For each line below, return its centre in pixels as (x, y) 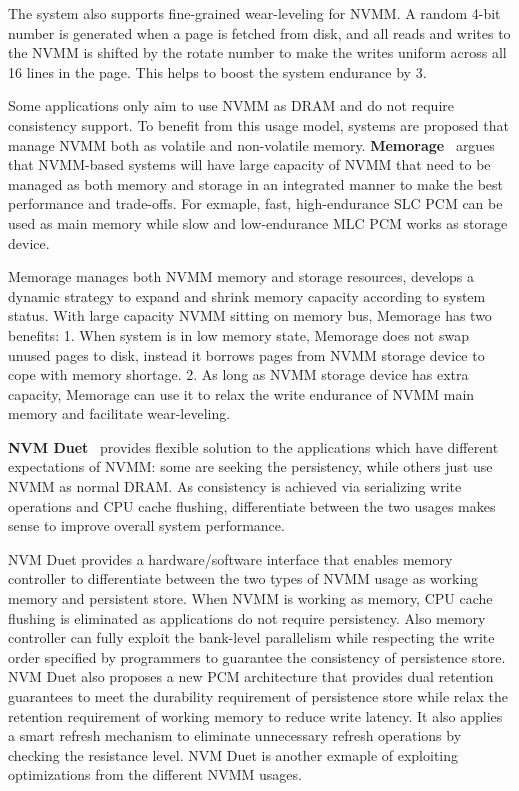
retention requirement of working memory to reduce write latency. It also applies (255, 715)
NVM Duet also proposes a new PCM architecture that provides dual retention (251, 676)
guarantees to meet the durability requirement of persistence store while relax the (258, 696)
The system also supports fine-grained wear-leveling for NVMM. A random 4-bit (254, 13)
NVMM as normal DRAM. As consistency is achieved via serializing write (235, 486)
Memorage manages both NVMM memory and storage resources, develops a (241, 276)
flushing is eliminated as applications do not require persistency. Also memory (247, 617)
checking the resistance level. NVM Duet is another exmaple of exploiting (233, 754)
